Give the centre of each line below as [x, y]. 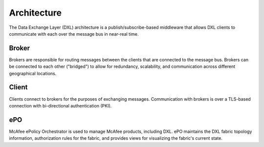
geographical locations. [33, 73]
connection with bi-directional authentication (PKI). [60, 105]
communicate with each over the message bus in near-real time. [74, 34]
